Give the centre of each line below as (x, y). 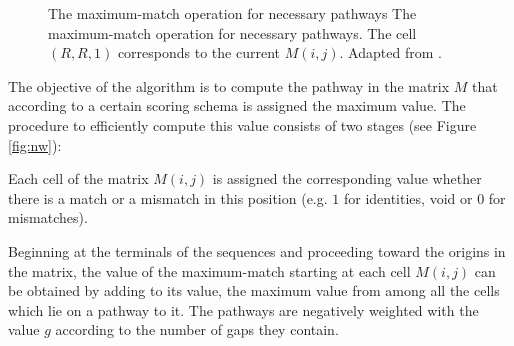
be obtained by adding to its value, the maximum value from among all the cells (254, 290)
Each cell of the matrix (78, 178)
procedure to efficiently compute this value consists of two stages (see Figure (242, 124)
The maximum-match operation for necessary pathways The (232, 13)
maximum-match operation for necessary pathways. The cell (232, 32)
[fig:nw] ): (35, 144)
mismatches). (48, 217)
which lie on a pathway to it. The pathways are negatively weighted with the (243, 309)
